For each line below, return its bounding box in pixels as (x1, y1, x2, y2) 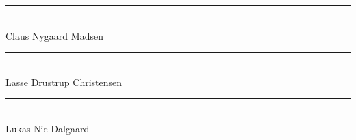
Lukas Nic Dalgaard (5, 121, 90, 135)
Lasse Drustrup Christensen (5, 74, 123, 89)
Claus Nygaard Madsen (5, 28, 103, 42)
